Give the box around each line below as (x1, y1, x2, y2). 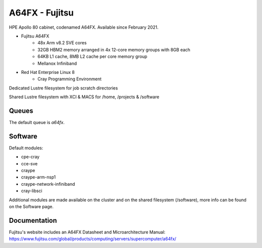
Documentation (9, 216, 57, 225)
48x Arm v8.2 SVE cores (37, 40, 87, 46)
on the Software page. (9, 204, 54, 209)
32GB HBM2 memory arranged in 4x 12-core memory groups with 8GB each (37, 47, 191, 53)
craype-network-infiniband (21, 181, 75, 187)
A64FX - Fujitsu (9, 7, 74, 18)
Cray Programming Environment (37, 76, 102, 82)
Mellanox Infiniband (37, 60, 77, 66)
